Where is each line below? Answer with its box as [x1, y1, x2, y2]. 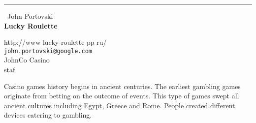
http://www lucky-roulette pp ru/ [4, 37, 107, 47]
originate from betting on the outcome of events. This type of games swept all [4, 91, 239, 101]
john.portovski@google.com [4, 47, 92, 55]
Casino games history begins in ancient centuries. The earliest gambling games [4, 81, 241, 91]
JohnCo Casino [4, 55, 50, 65]
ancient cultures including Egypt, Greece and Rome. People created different [4, 100, 235, 110]
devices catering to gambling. [4, 110, 92, 120]
